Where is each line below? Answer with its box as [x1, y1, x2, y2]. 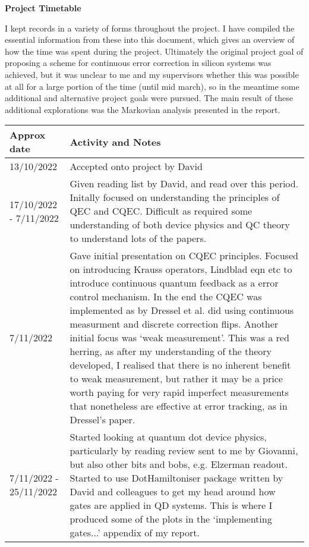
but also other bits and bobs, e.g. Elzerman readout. [70, 457, 288, 471]
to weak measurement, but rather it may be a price [70, 372, 283, 386]
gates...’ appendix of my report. [70, 526, 200, 540]
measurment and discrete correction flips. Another [70, 317, 279, 331]
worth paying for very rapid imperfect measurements [70, 385, 289, 400]
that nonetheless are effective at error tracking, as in [70, 399, 288, 413]
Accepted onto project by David [70, 159, 203, 174]
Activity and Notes [70, 134, 161, 149]
